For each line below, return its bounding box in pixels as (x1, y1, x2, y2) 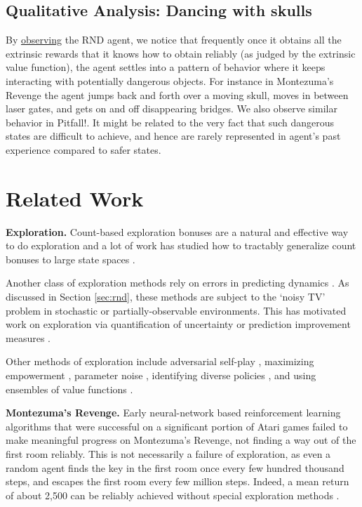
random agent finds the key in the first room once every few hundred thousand (6, 460, 344, 475)
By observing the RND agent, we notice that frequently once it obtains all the (6, 32, 342, 47)
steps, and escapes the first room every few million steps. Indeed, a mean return (6, 474, 349, 489)
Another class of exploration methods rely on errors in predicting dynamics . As (6, 275, 349, 290)
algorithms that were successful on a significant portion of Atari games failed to (6, 419, 348, 433)
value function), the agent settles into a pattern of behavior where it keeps (6, 60, 326, 74)
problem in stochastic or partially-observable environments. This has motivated (6, 303, 347, 317)
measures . (6, 330, 51, 345)
